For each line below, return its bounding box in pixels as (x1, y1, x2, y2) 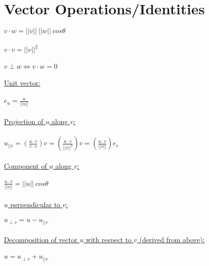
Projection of (4, 116, 43, 127)
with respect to (85, 234, 132, 245)
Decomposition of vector (4, 234, 78, 245)
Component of (4, 160, 47, 171)
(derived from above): (139, 234, 205, 245)
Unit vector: (4, 78, 41, 88)
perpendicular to (10, 199, 60, 209)
